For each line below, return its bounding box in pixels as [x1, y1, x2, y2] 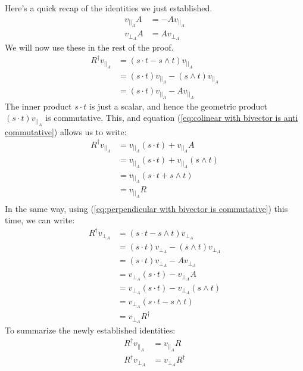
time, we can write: [5, 214, 75, 226]
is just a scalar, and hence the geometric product [89, 99, 268, 112]
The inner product [5, 99, 72, 112]
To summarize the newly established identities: [5, 324, 176, 336]
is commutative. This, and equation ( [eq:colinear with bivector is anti [45, 111, 298, 124]
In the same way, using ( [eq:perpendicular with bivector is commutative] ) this [5, 202, 288, 214]
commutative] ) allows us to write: [5, 125, 127, 138]
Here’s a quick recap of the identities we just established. [5, 2, 213, 14]
